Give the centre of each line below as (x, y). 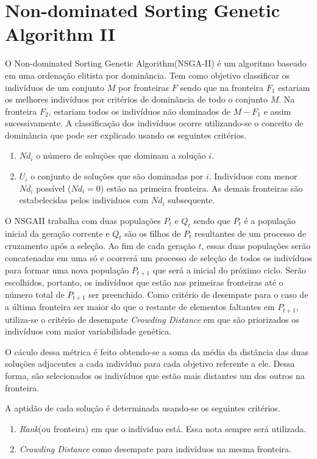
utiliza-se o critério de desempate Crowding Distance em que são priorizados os (152, 319)
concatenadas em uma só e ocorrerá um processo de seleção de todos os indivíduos (158, 258)
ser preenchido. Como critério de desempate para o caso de (198, 294)
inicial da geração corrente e (57, 233)
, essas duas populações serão (256, 246)
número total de (35, 294)
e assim (277, 111)
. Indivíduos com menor (253, 176)
